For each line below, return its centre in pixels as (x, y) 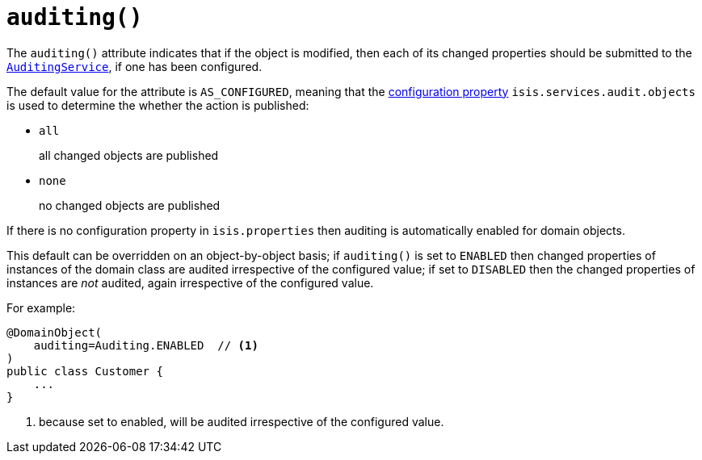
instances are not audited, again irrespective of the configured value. (190, 282)
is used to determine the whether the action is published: (158, 105)
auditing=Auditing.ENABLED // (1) (146, 345)
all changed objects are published (129, 155)
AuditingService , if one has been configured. (135, 66)
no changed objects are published (130, 205)
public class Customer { (85, 371)
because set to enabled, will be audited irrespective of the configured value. (242, 421)
